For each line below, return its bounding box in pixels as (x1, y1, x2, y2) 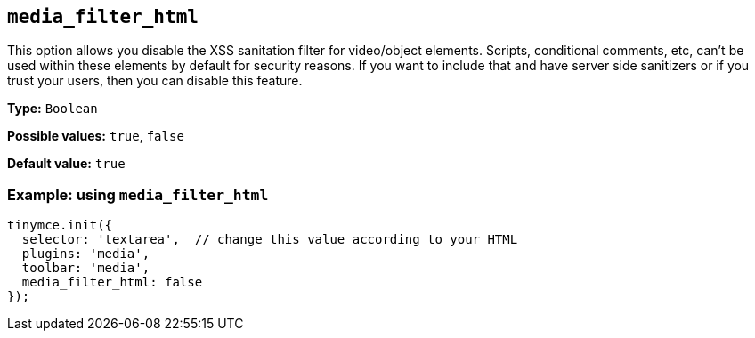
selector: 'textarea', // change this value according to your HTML (21, 232, 518, 247)
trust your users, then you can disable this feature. (7, 73, 303, 89)
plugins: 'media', (21, 246, 150, 262)
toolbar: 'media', (21, 261, 150, 276)
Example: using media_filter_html (7, 185, 269, 204)
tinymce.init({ (7, 218, 113, 233)
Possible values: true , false (7, 128, 184, 144)
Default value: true (7, 156, 126, 172)
